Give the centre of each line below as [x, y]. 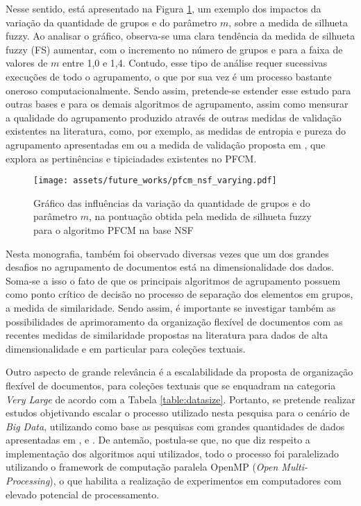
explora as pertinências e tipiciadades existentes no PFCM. [131, 158]
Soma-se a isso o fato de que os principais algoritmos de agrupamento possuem [173, 280]
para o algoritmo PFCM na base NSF [114, 229]
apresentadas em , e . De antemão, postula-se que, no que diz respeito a [158, 440]
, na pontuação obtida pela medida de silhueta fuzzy [200, 216]
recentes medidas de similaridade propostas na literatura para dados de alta [167, 335]
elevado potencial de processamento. [83, 494]
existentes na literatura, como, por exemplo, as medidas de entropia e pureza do [176, 131]
